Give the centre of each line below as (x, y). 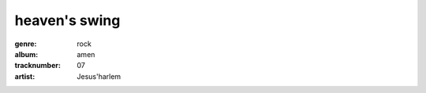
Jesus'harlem (99, 76)
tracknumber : (37, 66)
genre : (26, 44)
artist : (25, 76)
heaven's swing (67, 20)
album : (26, 54)
